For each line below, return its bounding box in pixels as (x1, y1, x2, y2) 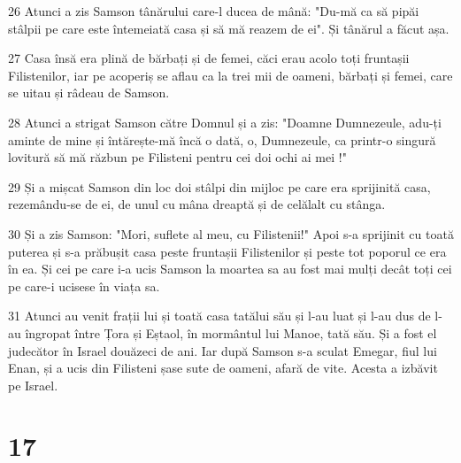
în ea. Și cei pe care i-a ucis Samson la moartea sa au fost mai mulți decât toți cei (8, 259, 452, 278)
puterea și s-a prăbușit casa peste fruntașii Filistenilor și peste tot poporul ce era (8, 242, 447, 260)
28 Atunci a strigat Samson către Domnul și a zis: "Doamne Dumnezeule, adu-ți (8, 112, 442, 131)
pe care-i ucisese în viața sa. (8, 276, 160, 295)
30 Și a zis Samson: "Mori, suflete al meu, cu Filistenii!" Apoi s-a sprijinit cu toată (8, 224, 454, 243)
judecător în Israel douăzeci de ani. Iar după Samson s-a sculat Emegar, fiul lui (8, 341, 437, 359)
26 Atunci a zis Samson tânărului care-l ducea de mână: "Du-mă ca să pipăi (8, 2, 419, 19)
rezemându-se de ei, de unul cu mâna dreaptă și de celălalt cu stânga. (8, 195, 386, 213)
